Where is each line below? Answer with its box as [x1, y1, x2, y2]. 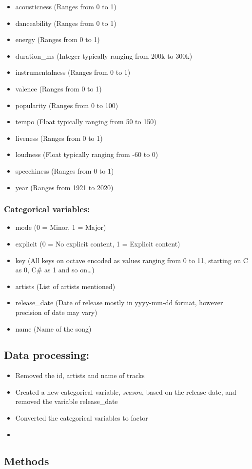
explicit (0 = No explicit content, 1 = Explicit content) [15, 238, 180, 248]
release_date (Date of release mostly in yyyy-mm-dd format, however [15, 297, 223, 308]
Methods [4, 453, 49, 468]
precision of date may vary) [15, 307, 97, 317]
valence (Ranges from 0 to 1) [15, 83, 102, 93]
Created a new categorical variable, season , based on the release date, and [15, 386, 236, 397]
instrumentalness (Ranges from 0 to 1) [15, 67, 131, 77]
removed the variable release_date [15, 396, 118, 406]
